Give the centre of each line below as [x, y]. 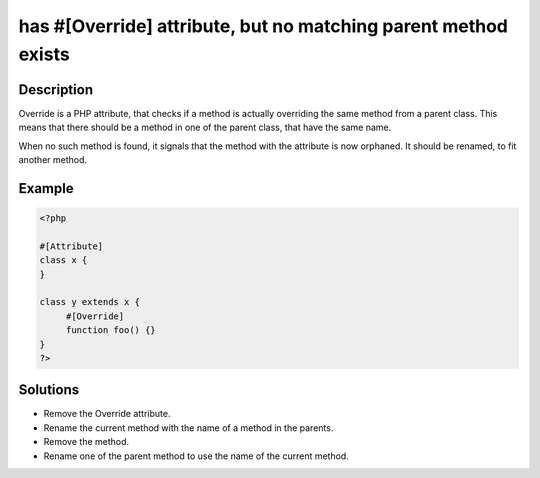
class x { [63, 260]
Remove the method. [86, 442]
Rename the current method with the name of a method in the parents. [188, 427]
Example [46, 188]
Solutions [49, 390]
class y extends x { [89, 302]
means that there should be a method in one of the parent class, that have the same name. [205, 127]
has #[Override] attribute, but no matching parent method [263, 26]
